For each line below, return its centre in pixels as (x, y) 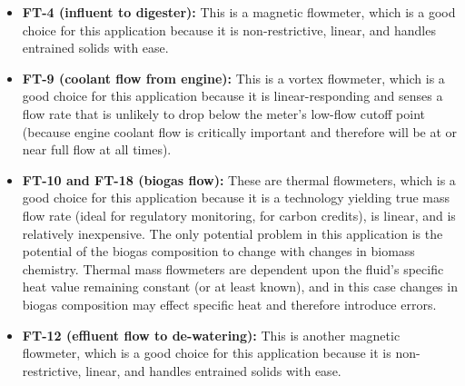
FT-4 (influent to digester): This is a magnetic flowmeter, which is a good (239, 12)
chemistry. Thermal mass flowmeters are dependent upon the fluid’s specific (233, 268)
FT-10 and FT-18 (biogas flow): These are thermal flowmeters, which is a (239, 179)
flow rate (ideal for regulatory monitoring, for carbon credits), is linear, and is (239, 215)
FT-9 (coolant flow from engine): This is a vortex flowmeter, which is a (233, 78)
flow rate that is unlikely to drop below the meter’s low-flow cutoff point (223, 113)
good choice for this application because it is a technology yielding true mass (236, 198)
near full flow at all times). (97, 149)
